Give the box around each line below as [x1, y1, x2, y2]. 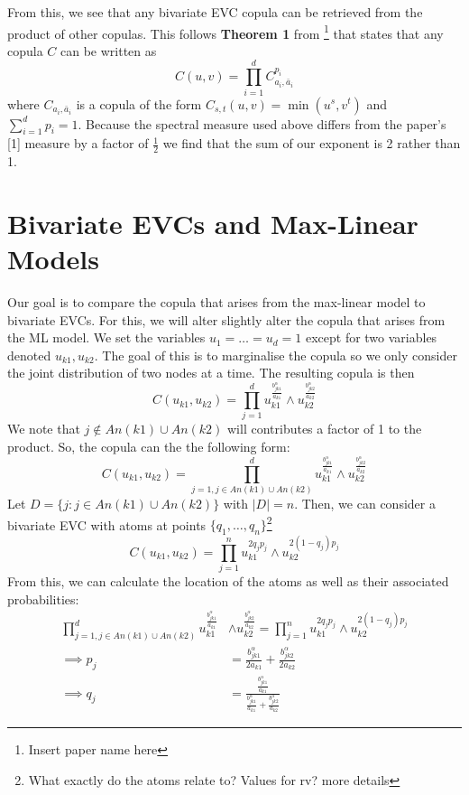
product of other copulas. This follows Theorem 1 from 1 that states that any [7, 21, 444, 42]
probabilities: [7, 589, 79, 608]
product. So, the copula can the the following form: [7, 437, 290, 456]
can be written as [60, 41, 157, 60]
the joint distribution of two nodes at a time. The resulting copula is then [7, 363, 415, 382]
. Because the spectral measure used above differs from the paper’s [78, 114, 446, 133]
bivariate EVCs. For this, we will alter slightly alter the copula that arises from [7, 310, 446, 329]
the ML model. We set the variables [7, 328, 206, 347]
